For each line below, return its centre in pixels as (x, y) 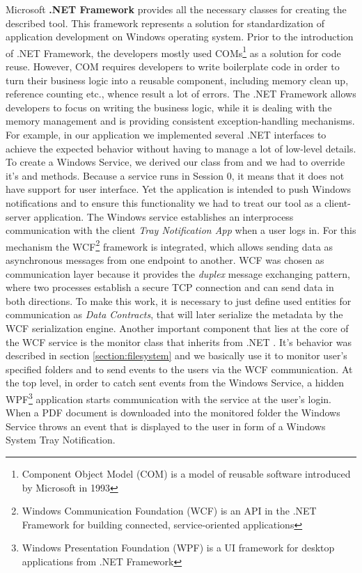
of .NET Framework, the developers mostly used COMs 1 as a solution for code (173, 52)
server (18, 216)
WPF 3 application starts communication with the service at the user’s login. (168, 398)
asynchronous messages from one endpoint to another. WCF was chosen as (165, 260)
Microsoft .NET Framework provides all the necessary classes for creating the (176, 9)
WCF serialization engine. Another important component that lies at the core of (177, 328)
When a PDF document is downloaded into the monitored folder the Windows (173, 413)
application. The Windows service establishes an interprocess (164, 216)
